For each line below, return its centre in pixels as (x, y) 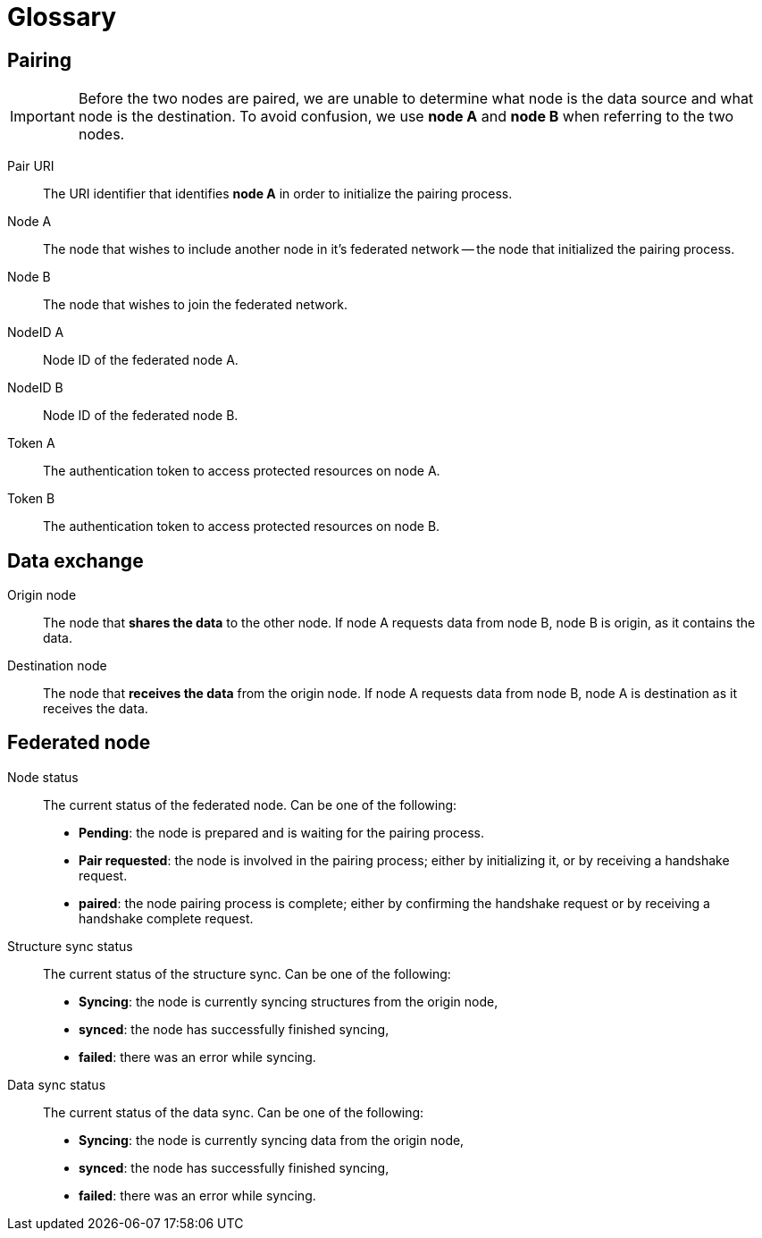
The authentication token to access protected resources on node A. (242, 471)
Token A (31, 443)
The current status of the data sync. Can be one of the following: (234, 1112)
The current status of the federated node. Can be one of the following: (250, 804)
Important (42, 117)
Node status (43, 777)
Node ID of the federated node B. (141, 416)
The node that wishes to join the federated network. (196, 305)
